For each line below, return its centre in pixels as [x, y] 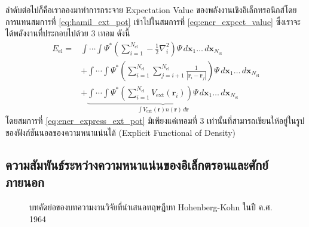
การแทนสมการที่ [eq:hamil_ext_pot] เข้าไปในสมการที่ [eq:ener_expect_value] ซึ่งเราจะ [153, 21]
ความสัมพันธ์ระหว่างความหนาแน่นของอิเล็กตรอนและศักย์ [137, 164]
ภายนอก [25, 182]
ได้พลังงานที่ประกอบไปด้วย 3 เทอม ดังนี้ [68, 33]
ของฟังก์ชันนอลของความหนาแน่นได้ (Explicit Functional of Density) [121, 132]
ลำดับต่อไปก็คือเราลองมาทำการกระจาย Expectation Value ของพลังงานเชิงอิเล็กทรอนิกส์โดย [151, 10]
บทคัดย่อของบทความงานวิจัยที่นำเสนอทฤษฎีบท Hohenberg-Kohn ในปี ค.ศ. [151, 207]
